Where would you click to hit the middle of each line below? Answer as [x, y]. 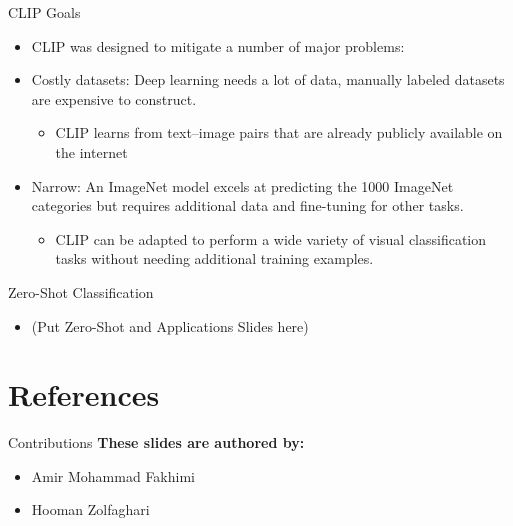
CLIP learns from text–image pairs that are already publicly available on [279, 132]
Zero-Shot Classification [81, 291]
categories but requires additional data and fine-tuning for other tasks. [247, 205]
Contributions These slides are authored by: [156, 442]
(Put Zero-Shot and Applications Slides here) [170, 325]
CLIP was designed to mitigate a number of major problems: [218, 45]
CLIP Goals [44, 12]
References [84, 394]
